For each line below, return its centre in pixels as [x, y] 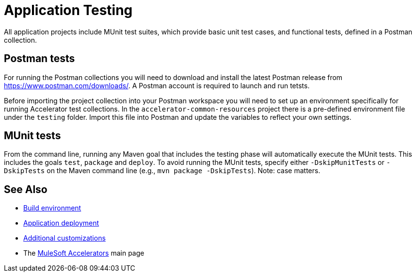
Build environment [52, 208]
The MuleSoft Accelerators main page [84, 253]
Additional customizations [64, 238]
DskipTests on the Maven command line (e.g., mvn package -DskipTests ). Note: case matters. [162, 171]
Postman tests [40, 59]
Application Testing [68, 10]
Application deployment [61, 223]
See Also [26, 189]
